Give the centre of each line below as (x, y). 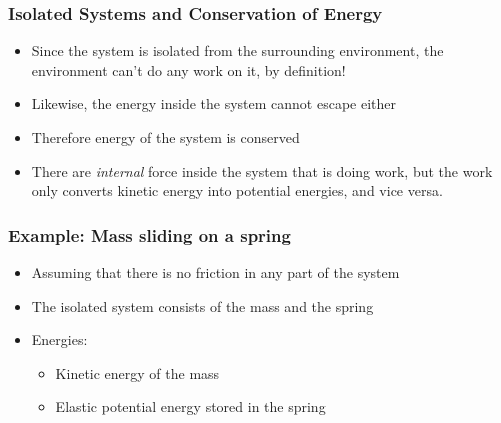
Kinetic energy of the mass (137, 372)
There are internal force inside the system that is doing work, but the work (262, 170)
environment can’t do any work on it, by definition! (188, 69)
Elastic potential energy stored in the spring (190, 406)
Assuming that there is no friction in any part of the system (215, 272)
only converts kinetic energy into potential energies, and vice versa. (237, 190)
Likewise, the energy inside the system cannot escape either (214, 103)
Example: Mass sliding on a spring (149, 234)
